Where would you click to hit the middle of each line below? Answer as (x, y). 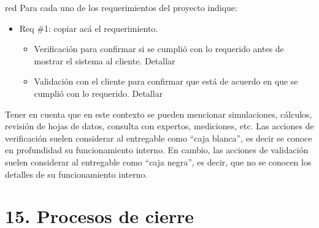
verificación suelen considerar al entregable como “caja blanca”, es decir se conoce (159, 138)
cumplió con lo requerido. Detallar (98, 93)
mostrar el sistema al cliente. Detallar (105, 60)
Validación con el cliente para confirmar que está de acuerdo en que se (166, 81)
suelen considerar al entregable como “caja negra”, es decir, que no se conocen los (158, 161)
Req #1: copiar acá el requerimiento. (89, 28)
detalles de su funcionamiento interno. (76, 174)
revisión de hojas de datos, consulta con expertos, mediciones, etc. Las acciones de (159, 126)
